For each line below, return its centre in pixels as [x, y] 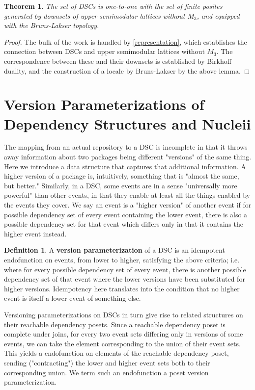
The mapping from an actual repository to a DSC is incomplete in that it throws [126, 147]
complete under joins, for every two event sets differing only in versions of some [124, 334]
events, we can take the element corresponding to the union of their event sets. [122, 343]
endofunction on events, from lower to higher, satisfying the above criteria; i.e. [122, 260]
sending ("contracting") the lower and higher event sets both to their [107, 362]
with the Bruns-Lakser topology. [52, 25]
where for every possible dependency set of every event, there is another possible [125, 269]
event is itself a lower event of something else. [72, 298]
